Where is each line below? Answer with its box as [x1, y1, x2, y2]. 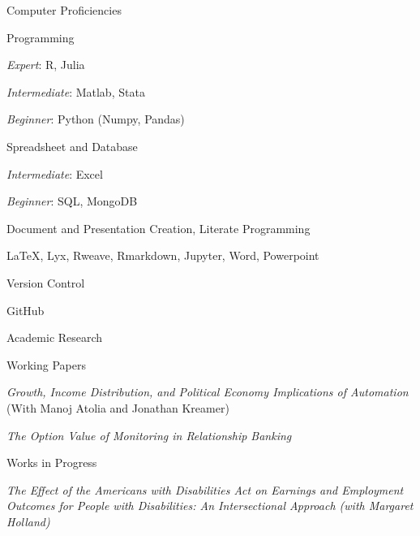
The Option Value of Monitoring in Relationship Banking [6, 426, 292, 443]
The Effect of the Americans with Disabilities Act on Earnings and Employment [6, 481, 404, 498]
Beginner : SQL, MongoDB [6, 192, 138, 210]
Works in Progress [6, 454, 97, 471]
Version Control [6, 274, 85, 291]
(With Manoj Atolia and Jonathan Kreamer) [6, 399, 229, 416]
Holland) [6, 512, 50, 530]
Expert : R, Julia [6, 56, 85, 73]
